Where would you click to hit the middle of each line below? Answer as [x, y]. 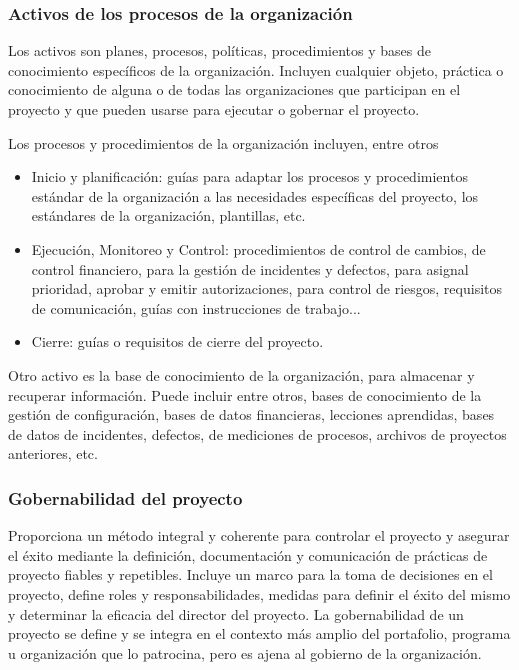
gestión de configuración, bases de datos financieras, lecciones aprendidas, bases [251, 414]
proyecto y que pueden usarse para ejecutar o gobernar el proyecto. [214, 109]
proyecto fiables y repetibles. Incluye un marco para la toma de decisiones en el [250, 574]
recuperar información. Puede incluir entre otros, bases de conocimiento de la [245, 394]
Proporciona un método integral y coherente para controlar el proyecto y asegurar [259, 535]
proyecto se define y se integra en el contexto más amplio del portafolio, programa [259, 633]
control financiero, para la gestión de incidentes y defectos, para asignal [250, 268]
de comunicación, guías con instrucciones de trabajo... [196, 307]
